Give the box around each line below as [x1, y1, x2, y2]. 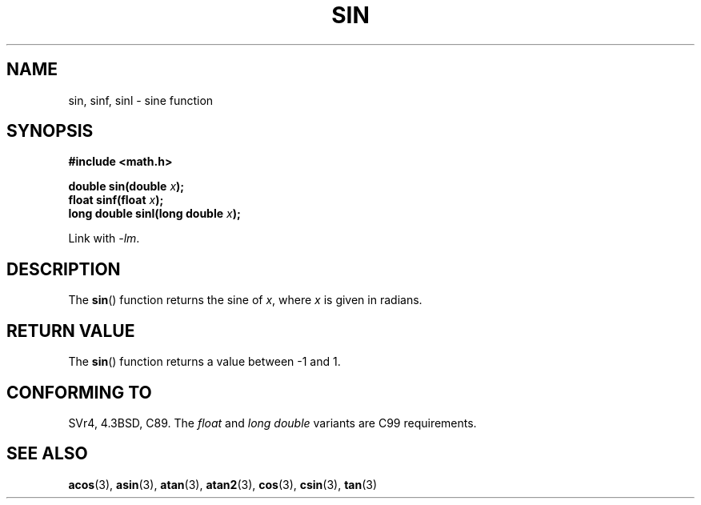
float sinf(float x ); [68, 193, 164, 207]
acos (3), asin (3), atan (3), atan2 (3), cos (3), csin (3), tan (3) [68, 477, 378, 491]
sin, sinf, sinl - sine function [68, 93, 214, 107]
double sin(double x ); [68, 179, 185, 194]
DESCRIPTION [6, 259, 121, 279]
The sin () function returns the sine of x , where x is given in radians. [68, 293, 423, 307]
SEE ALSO [6, 443, 88, 464]
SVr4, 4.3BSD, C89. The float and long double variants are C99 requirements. [68, 415, 477, 430]
